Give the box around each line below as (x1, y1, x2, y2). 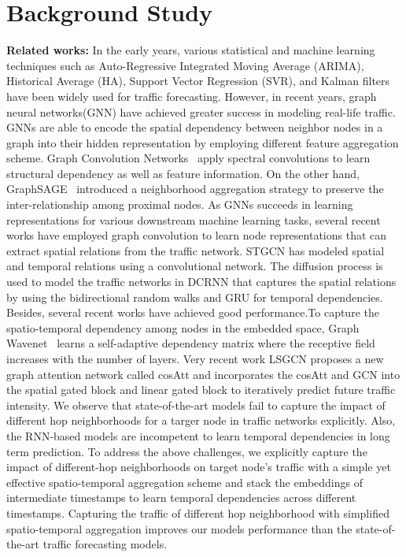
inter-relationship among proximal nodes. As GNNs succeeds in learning (6, 196, 353, 213)
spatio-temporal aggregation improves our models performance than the (6, 520, 352, 537)
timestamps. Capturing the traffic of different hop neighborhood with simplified (6, 504, 389, 521)
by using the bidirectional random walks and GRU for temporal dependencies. (6, 288, 383, 305)
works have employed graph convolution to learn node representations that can (6, 227, 387, 243)
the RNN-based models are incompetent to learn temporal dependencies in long (6, 427, 390, 444)
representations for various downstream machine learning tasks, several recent (6, 211, 381, 228)
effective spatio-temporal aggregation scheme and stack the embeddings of (6, 473, 363, 490)
